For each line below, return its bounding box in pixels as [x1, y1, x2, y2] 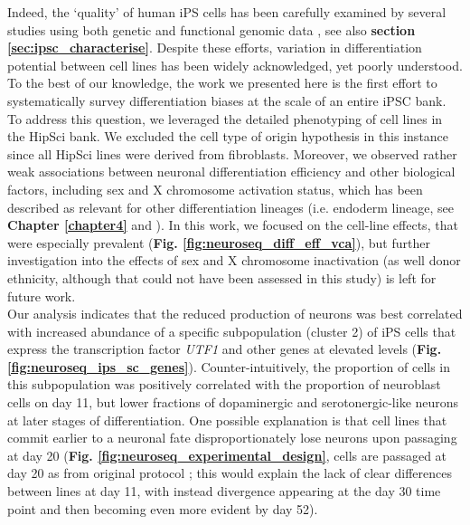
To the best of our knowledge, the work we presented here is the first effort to [7, 73, 437, 92]
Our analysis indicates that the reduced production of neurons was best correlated [7, 304, 463, 323]
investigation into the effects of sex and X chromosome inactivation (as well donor [7, 251, 461, 270]
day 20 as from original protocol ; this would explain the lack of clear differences [7, 463, 452, 482]
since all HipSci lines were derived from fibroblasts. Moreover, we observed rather [7, 144, 457, 163]
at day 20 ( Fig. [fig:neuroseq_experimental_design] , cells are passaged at [7, 445, 447, 464]
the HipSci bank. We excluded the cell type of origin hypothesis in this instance [7, 127, 449, 146]
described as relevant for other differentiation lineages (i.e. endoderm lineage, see [7, 197, 455, 216]
